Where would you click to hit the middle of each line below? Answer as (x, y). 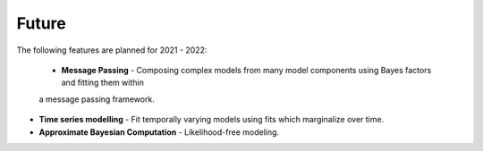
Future (42, 23)
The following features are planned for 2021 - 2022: (112, 50)
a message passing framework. (97, 99)
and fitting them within (103, 83)
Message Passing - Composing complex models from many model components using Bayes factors (246, 70)
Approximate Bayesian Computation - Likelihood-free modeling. (159, 132)
